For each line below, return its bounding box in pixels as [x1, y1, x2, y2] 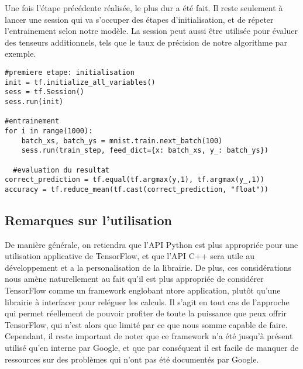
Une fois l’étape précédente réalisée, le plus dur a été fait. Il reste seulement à [5, 2, 283, 13]
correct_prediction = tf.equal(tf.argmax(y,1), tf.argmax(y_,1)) [5, 175, 264, 184]
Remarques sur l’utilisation [5, 211, 172, 229]
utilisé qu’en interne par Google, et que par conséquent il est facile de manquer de [5, 342, 299, 354]
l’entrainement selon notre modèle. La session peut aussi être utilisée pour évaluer [5, 25, 298, 37]
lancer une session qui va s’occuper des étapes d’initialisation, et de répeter [5, 13, 274, 25]
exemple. [5, 47, 36, 60]
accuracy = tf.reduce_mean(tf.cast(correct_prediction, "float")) [5, 185, 269, 194]
